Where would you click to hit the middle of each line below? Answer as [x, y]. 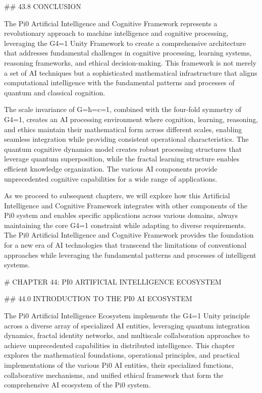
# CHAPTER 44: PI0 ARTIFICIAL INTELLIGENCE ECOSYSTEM [113, 281]
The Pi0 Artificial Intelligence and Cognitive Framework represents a [111, 23]
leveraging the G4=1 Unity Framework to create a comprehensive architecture [125, 43]
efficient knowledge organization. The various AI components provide [111, 168]
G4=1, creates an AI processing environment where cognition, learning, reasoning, [131, 119]
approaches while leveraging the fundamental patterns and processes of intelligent [130, 255]
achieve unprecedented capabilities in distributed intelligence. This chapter [119, 345]
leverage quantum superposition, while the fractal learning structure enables [122, 159]
